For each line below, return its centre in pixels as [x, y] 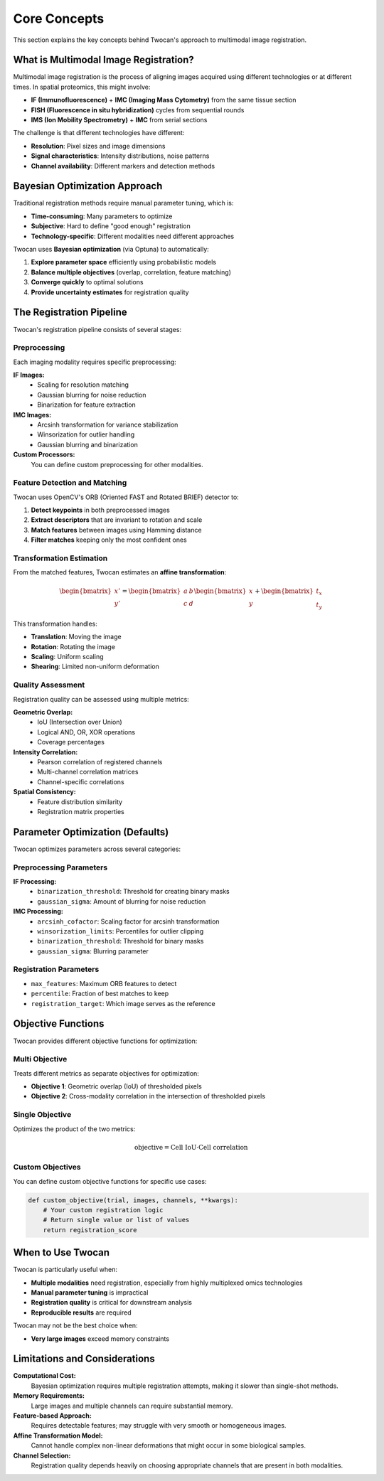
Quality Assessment [49, 685]
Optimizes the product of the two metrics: [74, 1129]
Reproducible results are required [81, 1312]
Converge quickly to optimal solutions [87, 282]
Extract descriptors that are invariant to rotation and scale [117, 520]
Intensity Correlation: [46, 752]
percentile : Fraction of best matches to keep [100, 994]
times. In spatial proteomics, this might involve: [82, 87]
